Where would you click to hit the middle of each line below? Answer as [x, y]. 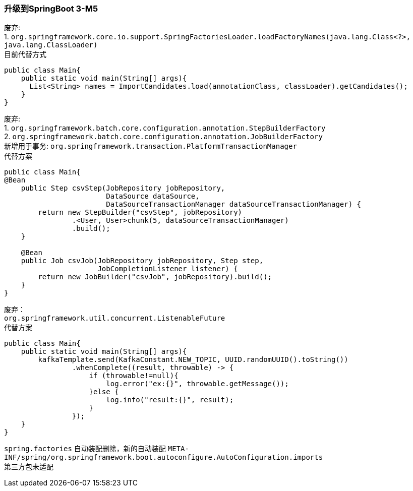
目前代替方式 [25, 54]
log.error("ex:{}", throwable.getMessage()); [197, 384]
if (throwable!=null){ [134, 376]
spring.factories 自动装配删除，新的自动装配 [85, 449]
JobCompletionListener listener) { [168, 269]
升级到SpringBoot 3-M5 [51, 9]
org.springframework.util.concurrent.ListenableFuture [115, 318]
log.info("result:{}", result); [170, 400]
